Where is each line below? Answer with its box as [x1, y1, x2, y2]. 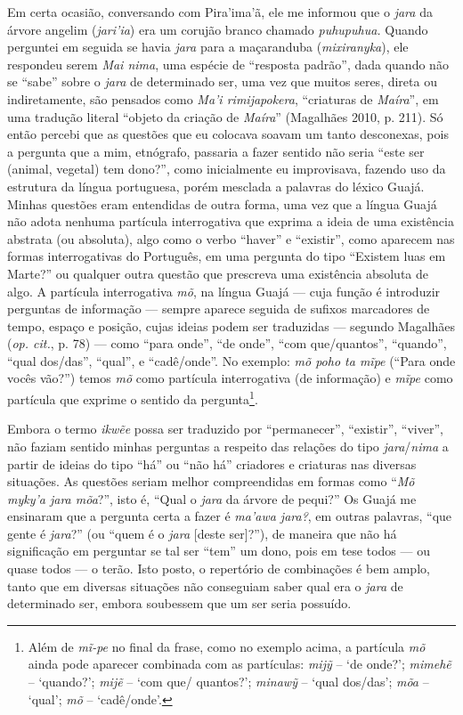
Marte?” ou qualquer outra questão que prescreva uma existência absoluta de [7, 264, 428, 282]
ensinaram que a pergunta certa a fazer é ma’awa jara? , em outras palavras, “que [7, 507, 452, 525]
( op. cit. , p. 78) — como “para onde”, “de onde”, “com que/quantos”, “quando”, [7, 334, 447, 353]
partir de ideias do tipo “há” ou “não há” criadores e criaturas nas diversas [7, 454, 417, 473]
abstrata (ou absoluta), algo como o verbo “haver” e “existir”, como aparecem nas [7, 229, 455, 248]
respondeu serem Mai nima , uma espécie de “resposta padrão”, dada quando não [7, 54, 449, 73]
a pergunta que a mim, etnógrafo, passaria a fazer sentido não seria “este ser [7, 142, 425, 160]
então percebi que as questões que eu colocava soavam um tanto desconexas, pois [7, 125, 449, 143]
